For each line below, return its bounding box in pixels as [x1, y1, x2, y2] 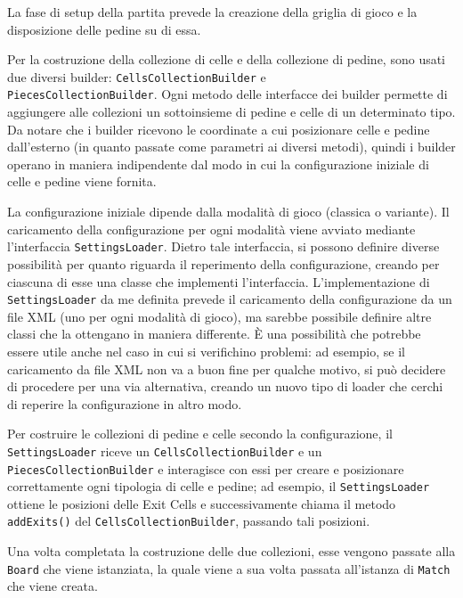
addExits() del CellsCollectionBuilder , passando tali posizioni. [7, 512, 370, 530]
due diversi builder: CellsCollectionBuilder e [7, 67, 266, 86]
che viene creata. [7, 577, 98, 595]
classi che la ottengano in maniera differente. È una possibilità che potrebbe [7, 324, 421, 343]
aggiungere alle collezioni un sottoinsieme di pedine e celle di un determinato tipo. [7, 102, 456, 121]
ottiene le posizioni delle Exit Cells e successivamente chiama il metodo [7, 494, 396, 512]
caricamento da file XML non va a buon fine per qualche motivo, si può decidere [7, 359, 446, 378]
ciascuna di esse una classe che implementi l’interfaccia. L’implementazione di [7, 272, 430, 291]
